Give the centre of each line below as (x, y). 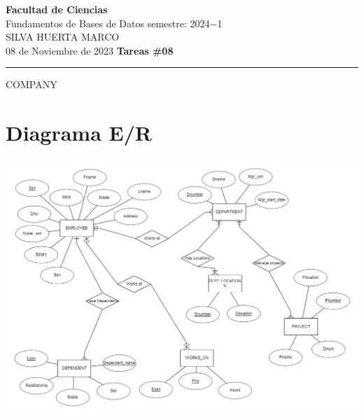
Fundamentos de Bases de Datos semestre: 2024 (108, 23)
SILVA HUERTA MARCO (63, 37)
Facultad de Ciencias (57, 9)
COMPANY (31, 84)
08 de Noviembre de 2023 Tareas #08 (90, 50)
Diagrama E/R (79, 133)
